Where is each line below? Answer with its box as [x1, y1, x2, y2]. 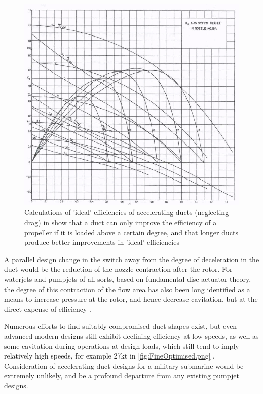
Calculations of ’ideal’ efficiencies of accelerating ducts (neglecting [24, 207, 229, 218]
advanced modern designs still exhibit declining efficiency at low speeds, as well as [4, 330, 259, 341]
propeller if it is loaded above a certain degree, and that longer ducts [24, 227, 238, 237]
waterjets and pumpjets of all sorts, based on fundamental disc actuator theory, [4, 273, 251, 284]
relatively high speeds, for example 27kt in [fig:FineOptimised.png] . [4, 350, 215, 361]
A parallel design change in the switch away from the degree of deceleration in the [4, 254, 259, 264]
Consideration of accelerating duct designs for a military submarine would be [4, 360, 244, 371]
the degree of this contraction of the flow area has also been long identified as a [4, 283, 250, 294]
